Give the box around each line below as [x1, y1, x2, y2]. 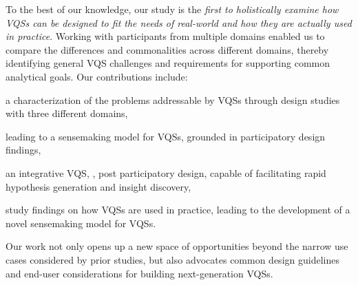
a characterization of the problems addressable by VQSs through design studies [6, 92, 340, 107]
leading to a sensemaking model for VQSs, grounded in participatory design [6, 129, 326, 143]
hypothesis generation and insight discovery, [6, 179, 191, 193]
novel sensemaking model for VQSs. [6, 215, 156, 230]
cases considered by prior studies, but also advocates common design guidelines [6, 252, 339, 266]
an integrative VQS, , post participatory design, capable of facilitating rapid [6, 165, 326, 180]
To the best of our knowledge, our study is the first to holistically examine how [6, 2, 339, 16]
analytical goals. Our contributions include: [6, 69, 188, 83]
